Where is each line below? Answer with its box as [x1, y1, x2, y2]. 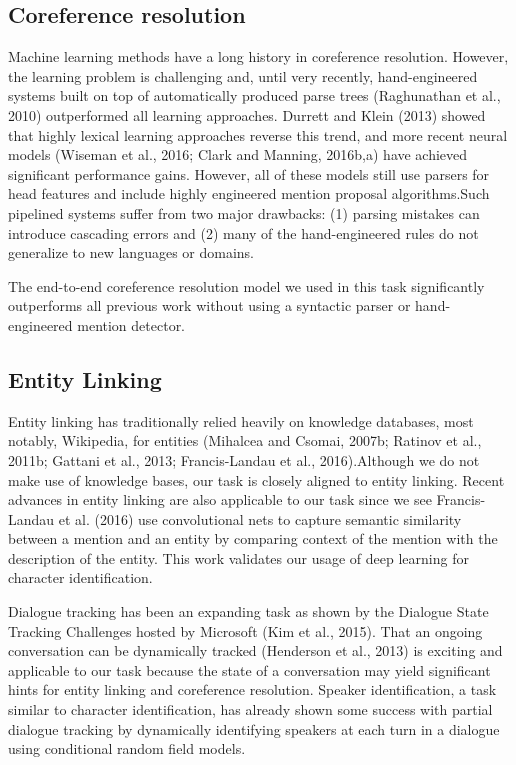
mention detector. [77, 314, 186, 335]
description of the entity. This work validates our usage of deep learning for [8, 547, 469, 568]
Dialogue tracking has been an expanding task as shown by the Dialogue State [8, 601, 489, 622]
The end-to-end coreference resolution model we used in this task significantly [8, 275, 485, 296]
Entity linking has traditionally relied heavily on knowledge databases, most [8, 410, 474, 431]
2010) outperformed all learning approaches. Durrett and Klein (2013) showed [8, 104, 486, 125]
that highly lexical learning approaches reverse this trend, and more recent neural [8, 124, 508, 145]
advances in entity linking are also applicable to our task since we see [8, 489, 432, 510]
